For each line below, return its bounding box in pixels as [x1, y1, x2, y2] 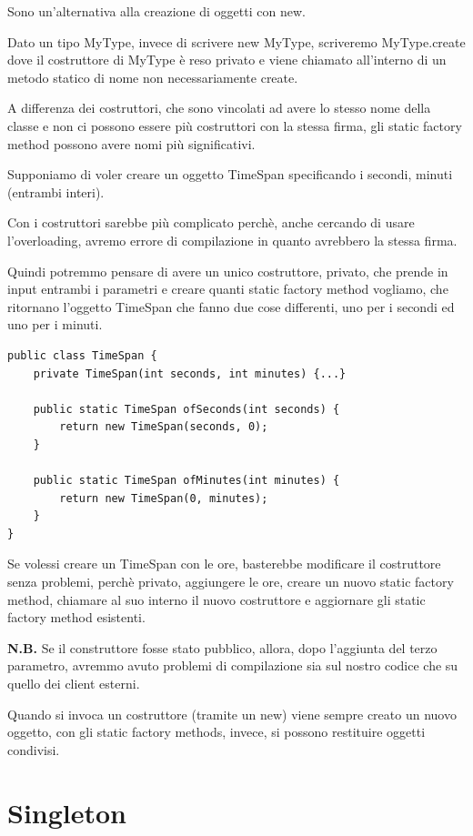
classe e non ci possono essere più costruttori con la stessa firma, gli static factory [7, 116, 462, 135]
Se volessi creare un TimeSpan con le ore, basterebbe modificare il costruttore [7, 554, 441, 573]
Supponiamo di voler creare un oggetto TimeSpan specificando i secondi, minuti [7, 165, 453, 184]
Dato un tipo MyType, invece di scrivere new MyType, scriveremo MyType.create [7, 32, 466, 51]
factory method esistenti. [7, 608, 146, 627]
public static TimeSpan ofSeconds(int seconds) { [33, 402, 340, 416]
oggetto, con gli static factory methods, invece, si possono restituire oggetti [7, 722, 426, 741]
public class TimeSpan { [7, 348, 157, 362]
